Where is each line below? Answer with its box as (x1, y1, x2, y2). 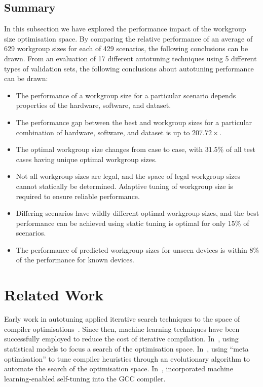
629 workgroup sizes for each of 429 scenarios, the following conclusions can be (4, 43, 248, 54)
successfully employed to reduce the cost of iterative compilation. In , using (4, 333, 239, 344)
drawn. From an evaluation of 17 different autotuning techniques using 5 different (4, 53, 257, 63)
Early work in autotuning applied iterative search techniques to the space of (4, 314, 240, 324)
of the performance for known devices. (16, 254, 134, 265)
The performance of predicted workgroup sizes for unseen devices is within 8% (16, 244, 259, 255)
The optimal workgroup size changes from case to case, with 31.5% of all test (16, 144, 255, 154)
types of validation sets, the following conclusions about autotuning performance (4, 63, 254, 73)
